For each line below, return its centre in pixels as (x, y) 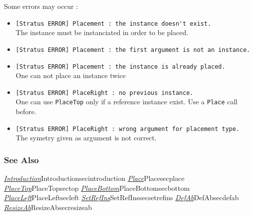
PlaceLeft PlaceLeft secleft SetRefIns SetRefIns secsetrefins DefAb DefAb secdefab (122, 197)
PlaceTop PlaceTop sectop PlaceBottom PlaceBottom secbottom (97, 188)
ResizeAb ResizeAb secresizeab (48, 207)
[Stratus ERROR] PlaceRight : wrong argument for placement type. (127, 129)
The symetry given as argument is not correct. (86, 138)
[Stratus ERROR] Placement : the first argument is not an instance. (133, 50)
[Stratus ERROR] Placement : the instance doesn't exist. (113, 23)
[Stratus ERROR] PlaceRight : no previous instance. (104, 93)
